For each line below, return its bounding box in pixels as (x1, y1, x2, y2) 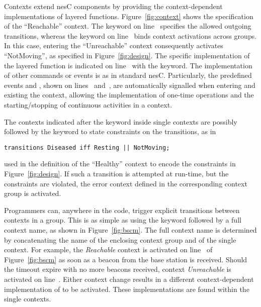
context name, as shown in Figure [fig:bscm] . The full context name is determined (4, 224, 257, 235)
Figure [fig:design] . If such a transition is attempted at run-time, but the (4, 168, 229, 178)
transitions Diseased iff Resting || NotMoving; (4, 144, 170, 151)
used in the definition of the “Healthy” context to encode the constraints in (4, 158, 236, 169)
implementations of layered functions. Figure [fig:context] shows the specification (4, 11, 253, 21)
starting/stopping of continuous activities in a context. (4, 99, 172, 110)
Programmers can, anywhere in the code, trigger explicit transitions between (4, 204, 240, 215)
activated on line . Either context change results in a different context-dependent (4, 273, 254, 284)
